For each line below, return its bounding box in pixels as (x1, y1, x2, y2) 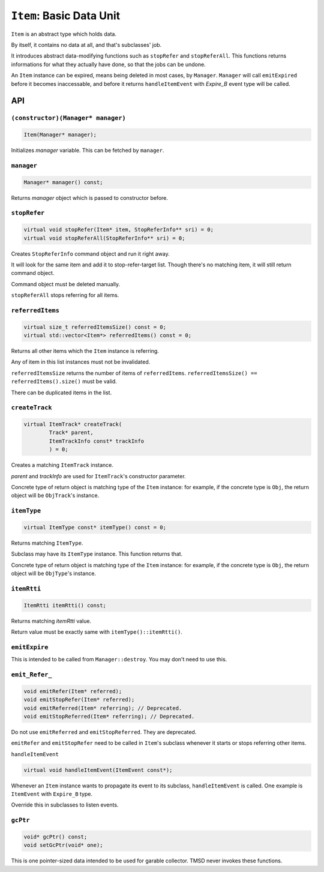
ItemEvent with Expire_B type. (11, 790, 93, 798)
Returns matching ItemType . (11, 539, 83, 546)
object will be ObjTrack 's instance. (11, 492, 100, 499)
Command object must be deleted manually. (11, 280, 121, 287)
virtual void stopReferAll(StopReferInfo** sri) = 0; (23, 235, 185, 241)
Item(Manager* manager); (23, 131, 97, 138)
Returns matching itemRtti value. (11, 617, 92, 624)
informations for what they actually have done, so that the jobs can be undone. (11, 61, 206, 68)
